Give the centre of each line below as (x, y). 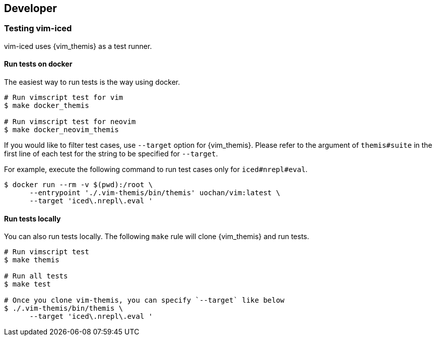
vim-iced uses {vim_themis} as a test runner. (78, 46)
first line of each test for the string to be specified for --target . (111, 154)
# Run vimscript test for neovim (70, 122)
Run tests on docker (38, 64)
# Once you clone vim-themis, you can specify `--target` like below (144, 300)
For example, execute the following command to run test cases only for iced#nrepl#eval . (156, 169)
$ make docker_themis (47, 106)
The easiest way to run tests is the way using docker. (92, 82)
